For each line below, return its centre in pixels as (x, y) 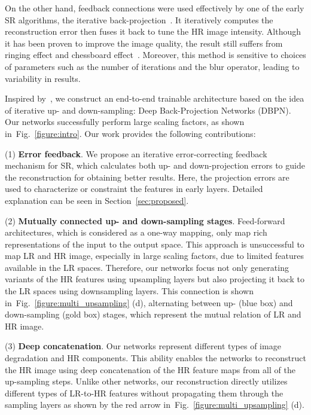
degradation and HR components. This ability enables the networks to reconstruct (155, 358)
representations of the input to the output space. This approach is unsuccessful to (155, 244)
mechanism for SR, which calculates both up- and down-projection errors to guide (155, 165)
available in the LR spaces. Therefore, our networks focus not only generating (147, 267)
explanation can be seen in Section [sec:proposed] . (97, 200)
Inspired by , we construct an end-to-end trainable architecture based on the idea (155, 98)
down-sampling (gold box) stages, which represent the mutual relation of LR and (153, 314)
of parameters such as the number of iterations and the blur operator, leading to (152, 66)
